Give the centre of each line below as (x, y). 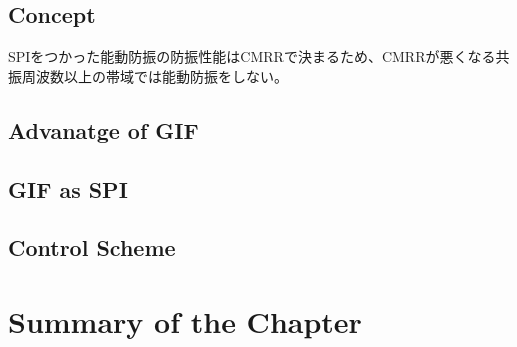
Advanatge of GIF (103, 129)
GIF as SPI (68, 188)
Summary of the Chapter (185, 320)
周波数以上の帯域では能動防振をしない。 (154, 75)
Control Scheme (92, 247)
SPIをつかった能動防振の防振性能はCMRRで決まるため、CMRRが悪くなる (252, 56)
